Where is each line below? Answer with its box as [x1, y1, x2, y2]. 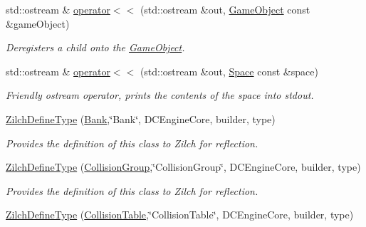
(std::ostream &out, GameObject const [140, 2, 310, 16]
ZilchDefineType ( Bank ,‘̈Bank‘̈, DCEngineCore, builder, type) [6, 111, 276, 126]
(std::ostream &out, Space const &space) [140, 63, 318, 78]
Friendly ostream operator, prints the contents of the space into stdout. [6, 88, 314, 102]
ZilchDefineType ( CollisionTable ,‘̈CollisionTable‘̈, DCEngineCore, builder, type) [6, 207, 354, 222]
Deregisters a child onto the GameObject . [6, 40, 185, 55]
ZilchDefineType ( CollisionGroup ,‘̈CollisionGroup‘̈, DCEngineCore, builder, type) [6, 159, 361, 174]
